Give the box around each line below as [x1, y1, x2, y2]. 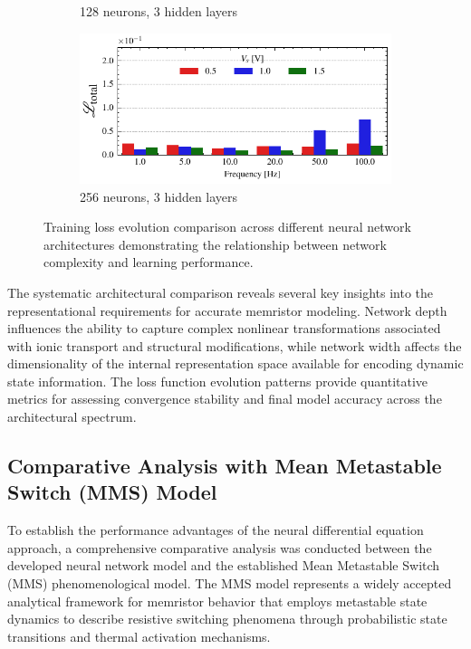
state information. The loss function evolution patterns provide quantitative [7, 371, 428, 390]
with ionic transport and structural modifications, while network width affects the [7, 336, 462, 355]
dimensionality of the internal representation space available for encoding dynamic [7, 354, 464, 373]
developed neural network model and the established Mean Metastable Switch [7, 556, 440, 575]
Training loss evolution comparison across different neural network [43, 217, 411, 236]
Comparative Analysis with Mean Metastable [7, 452, 442, 480]
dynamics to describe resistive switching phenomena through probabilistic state [7, 609, 447, 628]
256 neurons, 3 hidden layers [80, 186, 238, 205]
